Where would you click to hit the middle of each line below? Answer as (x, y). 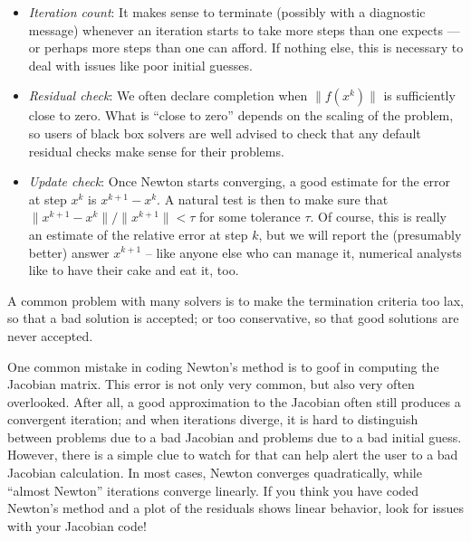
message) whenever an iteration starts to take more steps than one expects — (244, 29)
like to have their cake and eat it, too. (134, 270)
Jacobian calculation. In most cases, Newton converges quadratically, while (215, 473)
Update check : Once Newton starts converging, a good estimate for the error (240, 181)
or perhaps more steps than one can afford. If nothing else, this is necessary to (246, 47)
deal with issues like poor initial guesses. (140, 65)
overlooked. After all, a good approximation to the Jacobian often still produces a (234, 401)
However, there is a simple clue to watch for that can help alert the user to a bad (233, 455)
